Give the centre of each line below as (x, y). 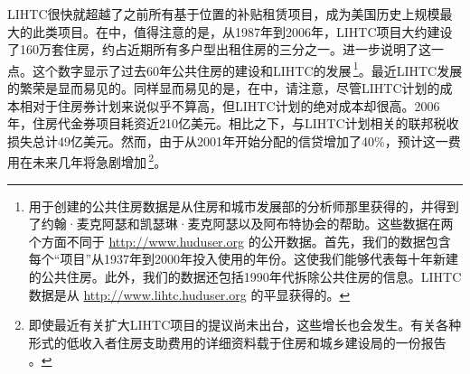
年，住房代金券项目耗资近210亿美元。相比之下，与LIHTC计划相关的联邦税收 (233, 123)
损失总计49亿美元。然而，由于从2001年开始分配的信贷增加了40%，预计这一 (228, 140)
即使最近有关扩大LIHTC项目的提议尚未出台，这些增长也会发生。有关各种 (245, 325)
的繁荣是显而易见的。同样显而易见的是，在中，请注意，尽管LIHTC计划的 (224, 88)
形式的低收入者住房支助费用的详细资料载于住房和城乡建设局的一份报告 (237, 342)
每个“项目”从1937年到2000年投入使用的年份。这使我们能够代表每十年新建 (244, 259)
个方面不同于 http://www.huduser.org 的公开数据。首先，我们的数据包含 (240, 241)
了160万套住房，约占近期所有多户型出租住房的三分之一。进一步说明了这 (219, 49)
